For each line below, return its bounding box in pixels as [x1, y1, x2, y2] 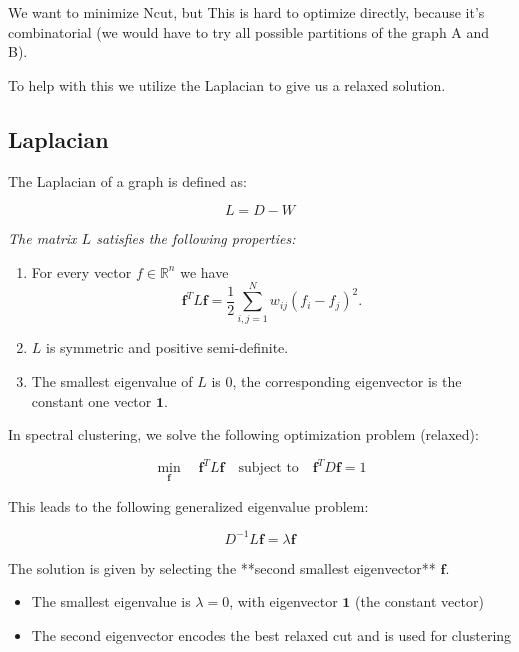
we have [180, 261, 229, 282]
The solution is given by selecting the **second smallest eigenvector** [8, 557, 436, 578]
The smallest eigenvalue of [31, 371, 193, 392]
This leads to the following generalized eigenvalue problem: [8, 495, 369, 516]
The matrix [8, 228, 77, 249]
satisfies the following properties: [96, 228, 296, 249]
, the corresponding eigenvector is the [232, 371, 462, 392]
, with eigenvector [229, 591, 338, 612]
